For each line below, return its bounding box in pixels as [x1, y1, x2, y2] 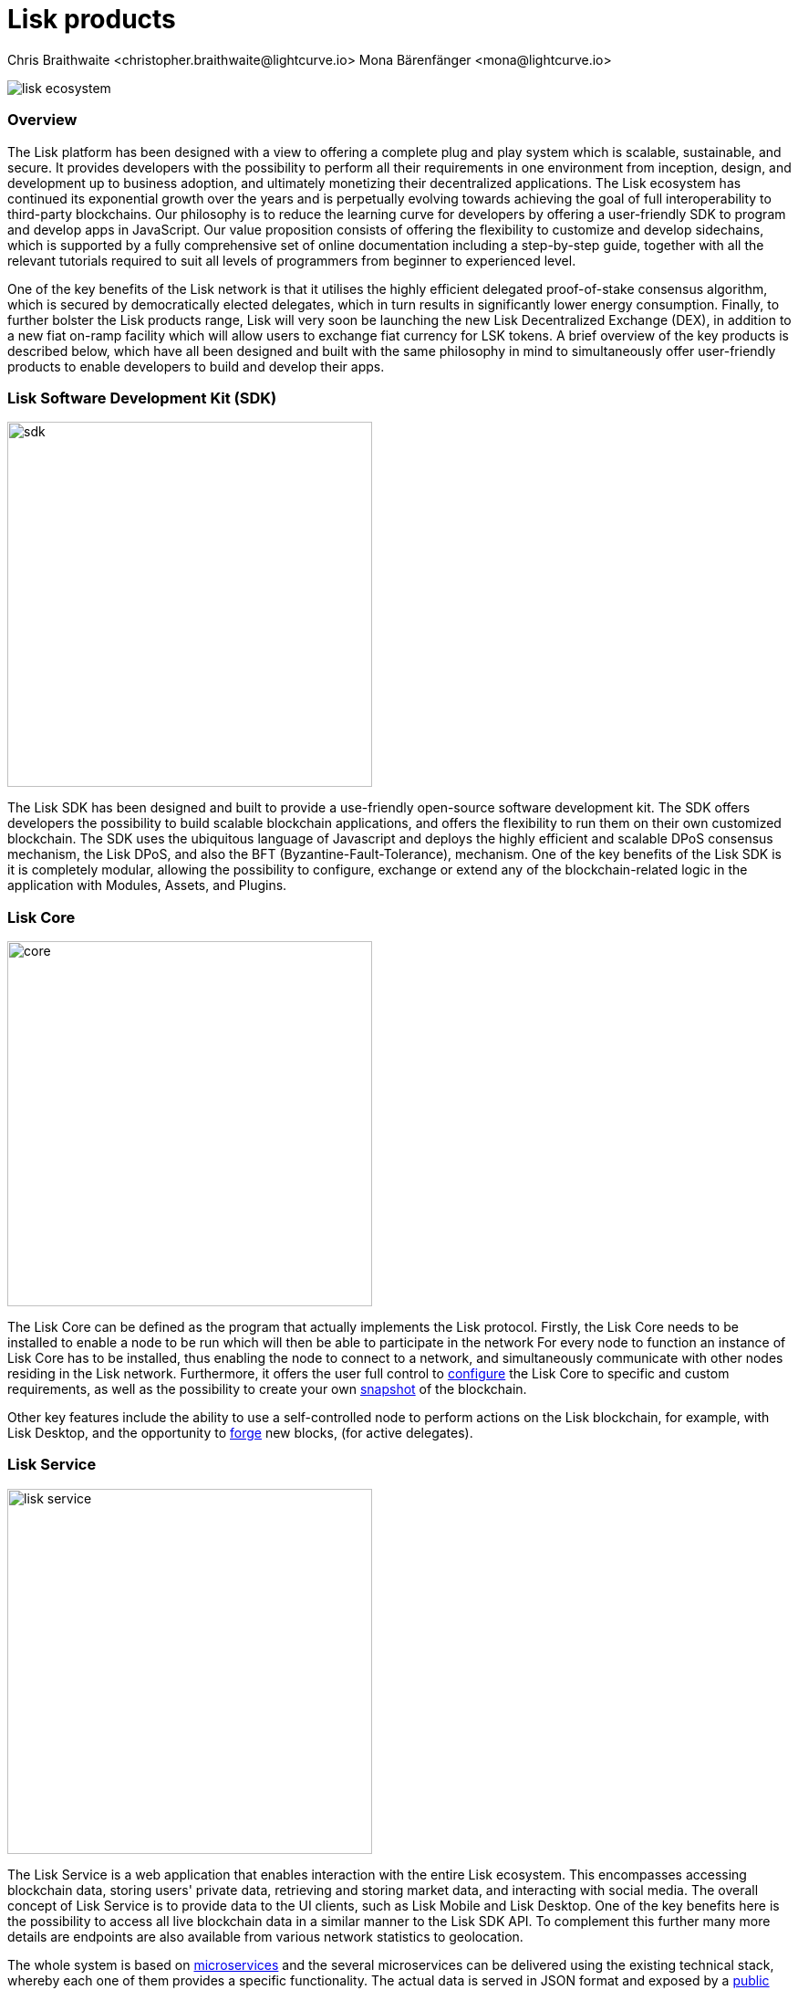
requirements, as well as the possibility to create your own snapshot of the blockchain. [7, 1381, 527, 1397]
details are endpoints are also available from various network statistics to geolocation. [7, 1928, 523, 1944]
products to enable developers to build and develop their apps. [7, 358, 385, 374]
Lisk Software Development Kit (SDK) [7, 388, 277, 407]
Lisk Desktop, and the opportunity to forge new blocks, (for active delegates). [7, 1425, 473, 1440]
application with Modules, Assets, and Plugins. [7, 877, 287, 894]
